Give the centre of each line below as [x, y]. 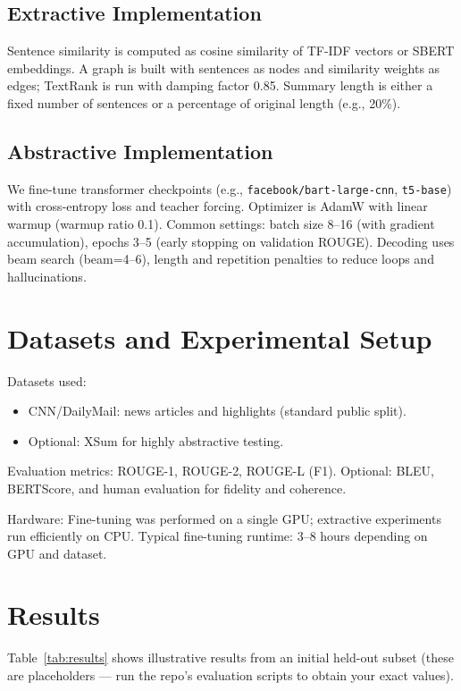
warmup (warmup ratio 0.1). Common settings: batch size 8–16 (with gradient [221, 224]
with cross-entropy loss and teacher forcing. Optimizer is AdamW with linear [218, 206]
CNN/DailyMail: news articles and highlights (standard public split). [217, 411]
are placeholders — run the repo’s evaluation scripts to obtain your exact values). [230, 675]
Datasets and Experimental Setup [220, 337]
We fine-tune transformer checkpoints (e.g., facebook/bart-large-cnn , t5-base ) [230, 188]
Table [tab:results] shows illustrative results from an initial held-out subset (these [230, 657]
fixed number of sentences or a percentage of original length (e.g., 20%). [204, 102]
